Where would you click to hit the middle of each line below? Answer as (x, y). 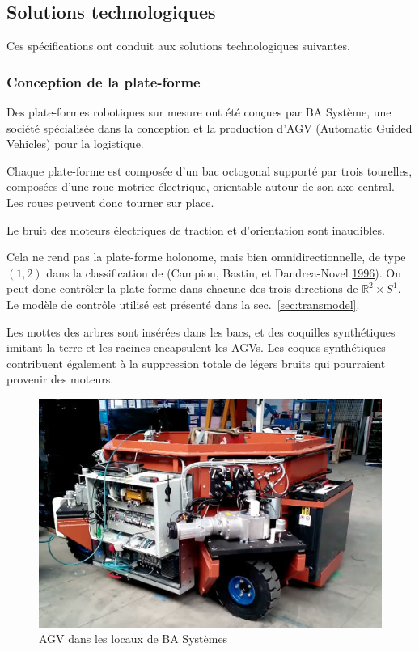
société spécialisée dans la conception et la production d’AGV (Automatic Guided (209, 127)
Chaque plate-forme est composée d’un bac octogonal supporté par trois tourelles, (209, 170)
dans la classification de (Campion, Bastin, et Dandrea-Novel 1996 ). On (224, 272)
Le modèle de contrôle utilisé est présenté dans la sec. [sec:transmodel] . (183, 304)
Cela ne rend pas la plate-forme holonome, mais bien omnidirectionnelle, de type (206, 257)
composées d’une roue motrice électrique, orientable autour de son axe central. (201, 186)
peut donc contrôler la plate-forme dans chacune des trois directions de (182, 288)
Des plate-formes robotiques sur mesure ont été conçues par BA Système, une (199, 112)
